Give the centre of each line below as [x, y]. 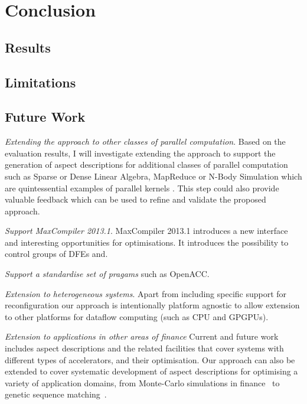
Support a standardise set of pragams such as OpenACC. [107, 274]
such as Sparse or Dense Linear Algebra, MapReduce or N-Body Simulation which [153, 176]
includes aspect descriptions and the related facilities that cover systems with [144, 348]
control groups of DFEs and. [56, 254]
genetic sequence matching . [56, 394]
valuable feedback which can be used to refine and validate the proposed [135, 199]
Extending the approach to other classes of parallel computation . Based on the [145, 141]
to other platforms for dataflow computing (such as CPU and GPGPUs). [137, 316]
